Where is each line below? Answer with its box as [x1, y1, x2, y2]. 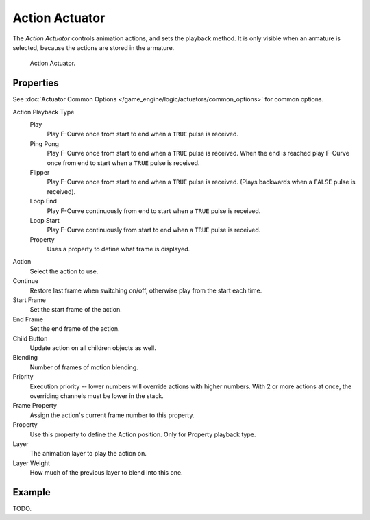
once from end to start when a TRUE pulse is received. [47, 158, 200, 167]
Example [12, 486, 51, 498]
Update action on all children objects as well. [29, 344, 157, 352]
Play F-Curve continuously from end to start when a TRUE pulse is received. [47, 206, 261, 215]
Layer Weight [12, 459, 51, 467]
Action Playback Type [12, 108, 75, 116]
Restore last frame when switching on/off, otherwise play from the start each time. [29, 286, 262, 295]
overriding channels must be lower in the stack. [29, 391, 164, 400]
